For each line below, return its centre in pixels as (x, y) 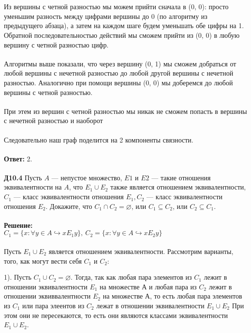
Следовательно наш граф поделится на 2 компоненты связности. (99, 139)
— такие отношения (181, 177)
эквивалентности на (33, 187)
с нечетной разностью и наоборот (53, 120)
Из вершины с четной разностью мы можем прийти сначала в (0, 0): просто (116, 7)
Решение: (18, 225)
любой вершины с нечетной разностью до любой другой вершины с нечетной (119, 73)
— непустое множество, (87, 177)
